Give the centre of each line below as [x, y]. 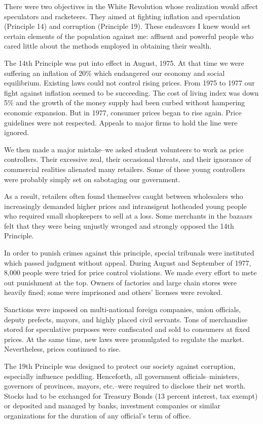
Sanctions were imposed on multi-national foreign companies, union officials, [123, 309]
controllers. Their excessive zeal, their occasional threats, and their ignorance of [128, 159]
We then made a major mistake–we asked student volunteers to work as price [124, 149]
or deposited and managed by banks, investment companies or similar [112, 406]
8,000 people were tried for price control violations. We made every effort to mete [130, 272]
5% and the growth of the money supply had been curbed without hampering [125, 102]
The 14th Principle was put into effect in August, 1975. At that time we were [124, 62]
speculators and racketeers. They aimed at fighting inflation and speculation [122, 16]
